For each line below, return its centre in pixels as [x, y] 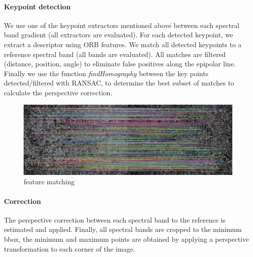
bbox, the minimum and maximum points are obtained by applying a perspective [126, 239]
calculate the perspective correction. [58, 92]
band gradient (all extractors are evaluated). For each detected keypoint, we [119, 35]
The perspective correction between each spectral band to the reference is [115, 219]
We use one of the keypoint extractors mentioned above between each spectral [122, 25]
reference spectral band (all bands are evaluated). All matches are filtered [115, 54]
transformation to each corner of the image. [70, 248]
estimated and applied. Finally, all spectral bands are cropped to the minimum [123, 229]
